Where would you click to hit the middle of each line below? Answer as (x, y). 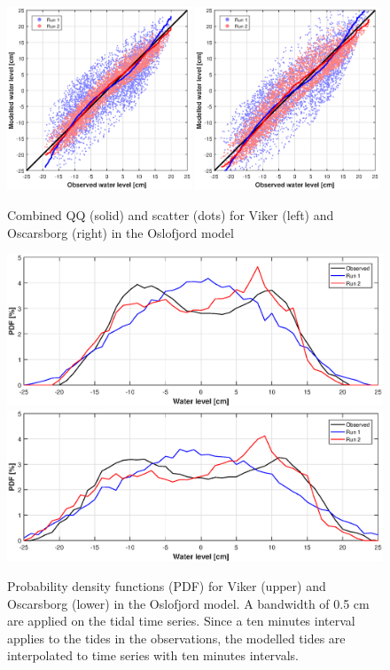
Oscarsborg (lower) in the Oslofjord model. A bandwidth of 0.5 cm (188, 603)
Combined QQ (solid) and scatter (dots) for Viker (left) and (171, 215)
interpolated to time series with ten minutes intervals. (153, 655)
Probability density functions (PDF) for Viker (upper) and (167, 585)
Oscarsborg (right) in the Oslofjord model (121, 232)
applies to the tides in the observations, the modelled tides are (176, 638)
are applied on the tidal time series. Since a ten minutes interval (181, 621)
